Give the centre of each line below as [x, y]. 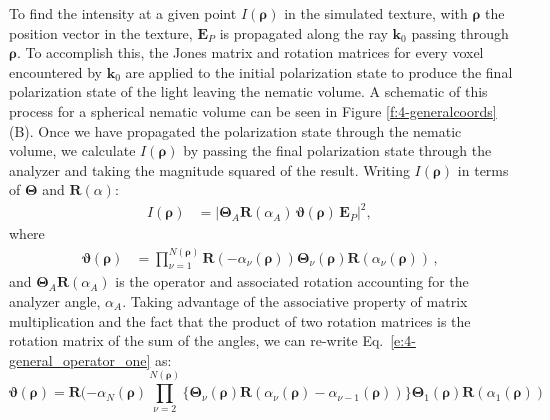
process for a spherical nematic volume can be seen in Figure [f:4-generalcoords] [253, 110]
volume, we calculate [72, 150]
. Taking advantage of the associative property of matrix [295, 300]
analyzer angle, [55, 300]
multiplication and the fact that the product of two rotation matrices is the [240, 320]
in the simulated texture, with [376, 13]
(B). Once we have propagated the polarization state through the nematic [235, 130]
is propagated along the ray [303, 32]
